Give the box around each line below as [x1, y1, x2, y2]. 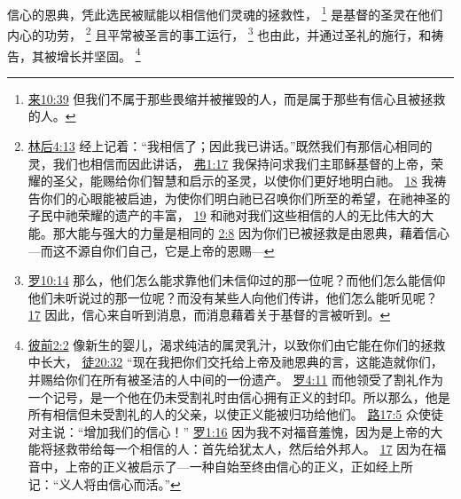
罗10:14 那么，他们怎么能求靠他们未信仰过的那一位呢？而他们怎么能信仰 [27, 271, 446, 289]
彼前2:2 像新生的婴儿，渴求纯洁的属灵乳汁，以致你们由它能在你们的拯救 [27, 335, 446, 353]
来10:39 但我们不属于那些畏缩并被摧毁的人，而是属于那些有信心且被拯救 [27, 89, 446, 107]
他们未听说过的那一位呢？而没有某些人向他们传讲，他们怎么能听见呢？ [27, 288, 438, 306]
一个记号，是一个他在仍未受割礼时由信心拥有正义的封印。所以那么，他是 [27, 387, 450, 406]
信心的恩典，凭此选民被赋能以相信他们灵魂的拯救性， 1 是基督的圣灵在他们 [7, 3, 443, 23]
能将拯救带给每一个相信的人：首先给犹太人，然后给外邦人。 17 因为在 [27, 440, 434, 458]
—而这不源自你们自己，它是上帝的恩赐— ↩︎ [27, 241, 275, 259]
